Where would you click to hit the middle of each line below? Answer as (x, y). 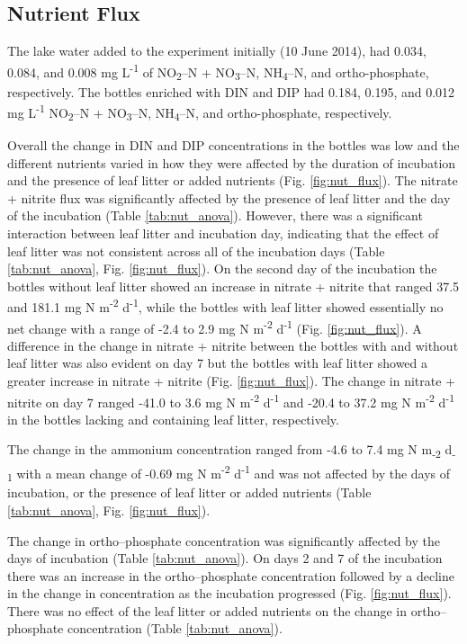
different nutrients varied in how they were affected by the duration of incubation (232, 162)
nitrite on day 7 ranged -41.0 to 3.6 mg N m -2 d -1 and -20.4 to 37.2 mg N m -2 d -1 (231, 400)
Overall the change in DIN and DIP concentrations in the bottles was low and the (233, 144)
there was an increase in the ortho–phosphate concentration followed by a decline (231, 575)
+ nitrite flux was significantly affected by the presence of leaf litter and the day (229, 197)
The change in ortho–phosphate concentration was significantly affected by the (224, 540)
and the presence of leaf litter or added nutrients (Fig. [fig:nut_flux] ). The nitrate (233, 180)
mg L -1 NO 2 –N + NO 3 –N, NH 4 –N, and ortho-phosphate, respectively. (200, 112)
